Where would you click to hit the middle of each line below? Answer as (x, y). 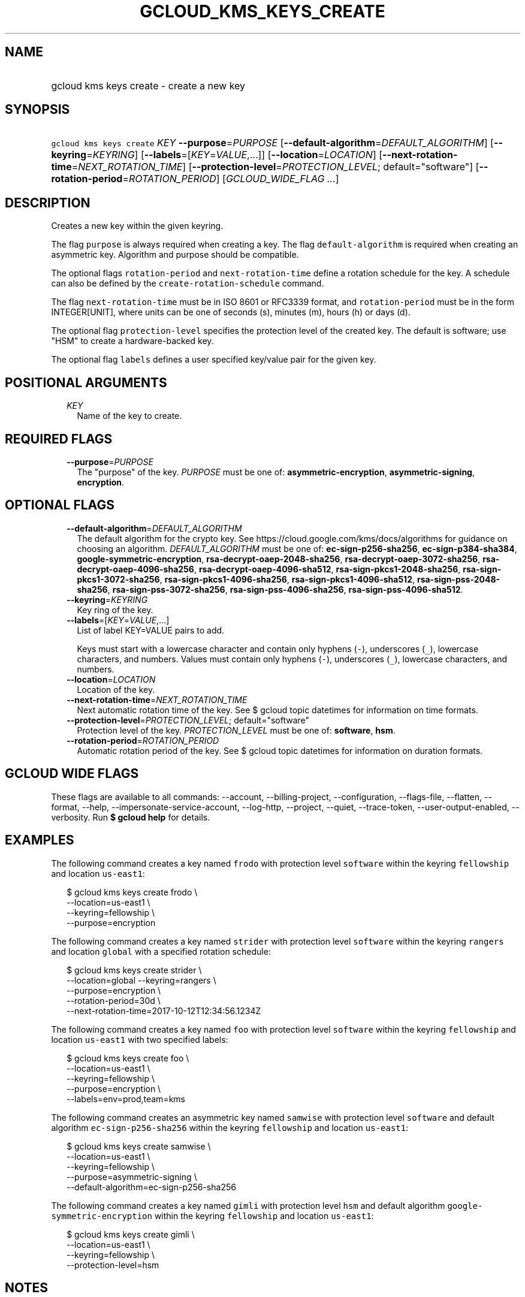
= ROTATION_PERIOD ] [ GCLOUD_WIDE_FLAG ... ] (231, 179)
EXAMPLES (40, 840)
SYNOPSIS (37, 110)
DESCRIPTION (48, 203)
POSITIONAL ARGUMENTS (86, 382)
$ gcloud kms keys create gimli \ (131, 1234)
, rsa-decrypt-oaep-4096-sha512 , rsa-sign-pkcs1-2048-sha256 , (327, 569)
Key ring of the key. (115, 610)
